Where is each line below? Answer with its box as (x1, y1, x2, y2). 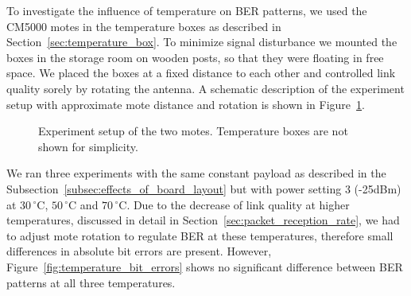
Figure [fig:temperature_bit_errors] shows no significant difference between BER (6, 258, 403, 275)
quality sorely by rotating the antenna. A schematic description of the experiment (6, 80, 405, 96)
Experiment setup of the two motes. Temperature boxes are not (38, 123, 348, 139)
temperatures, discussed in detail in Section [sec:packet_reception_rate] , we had (6, 212, 400, 228)
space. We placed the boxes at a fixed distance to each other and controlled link (6, 64, 396, 81)
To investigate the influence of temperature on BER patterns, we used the (6, 2, 367, 18)
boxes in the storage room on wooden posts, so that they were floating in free (6, 49, 384, 65)
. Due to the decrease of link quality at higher (126, 196, 350, 212)
